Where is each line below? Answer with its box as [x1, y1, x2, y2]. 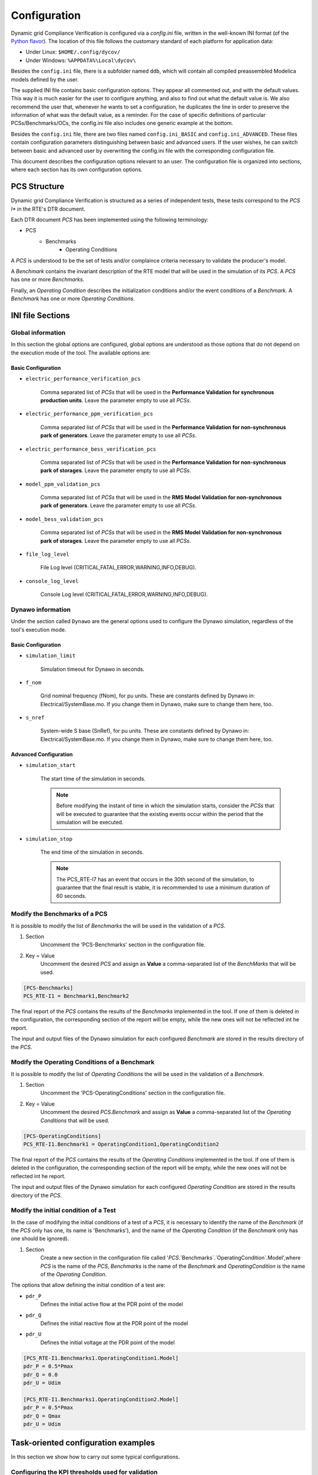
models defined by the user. [11, 76, 79, 83]
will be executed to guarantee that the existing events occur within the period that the [56, 810, 264, 817]
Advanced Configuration [11, 750, 73, 758]
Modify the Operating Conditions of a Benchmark [11, 1058, 155, 1066]
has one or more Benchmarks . [11, 276, 85, 283]
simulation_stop [25, 835, 73, 842]
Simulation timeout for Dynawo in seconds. [40, 666, 145, 673]
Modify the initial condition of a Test [11, 1207, 116, 1215]
